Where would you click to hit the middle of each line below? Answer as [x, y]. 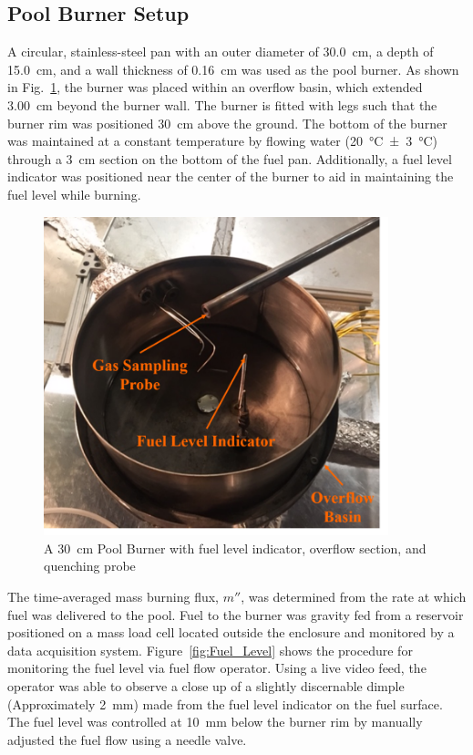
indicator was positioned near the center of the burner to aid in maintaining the [231, 176]
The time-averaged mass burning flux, [113, 597]
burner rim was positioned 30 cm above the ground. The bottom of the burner [227, 123]
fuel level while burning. [74, 194]
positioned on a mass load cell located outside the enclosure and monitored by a [231, 632]
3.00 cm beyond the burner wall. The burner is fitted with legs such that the [222, 104]
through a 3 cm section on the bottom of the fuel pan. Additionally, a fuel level [230, 158]
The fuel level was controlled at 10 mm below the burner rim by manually [215, 722]
